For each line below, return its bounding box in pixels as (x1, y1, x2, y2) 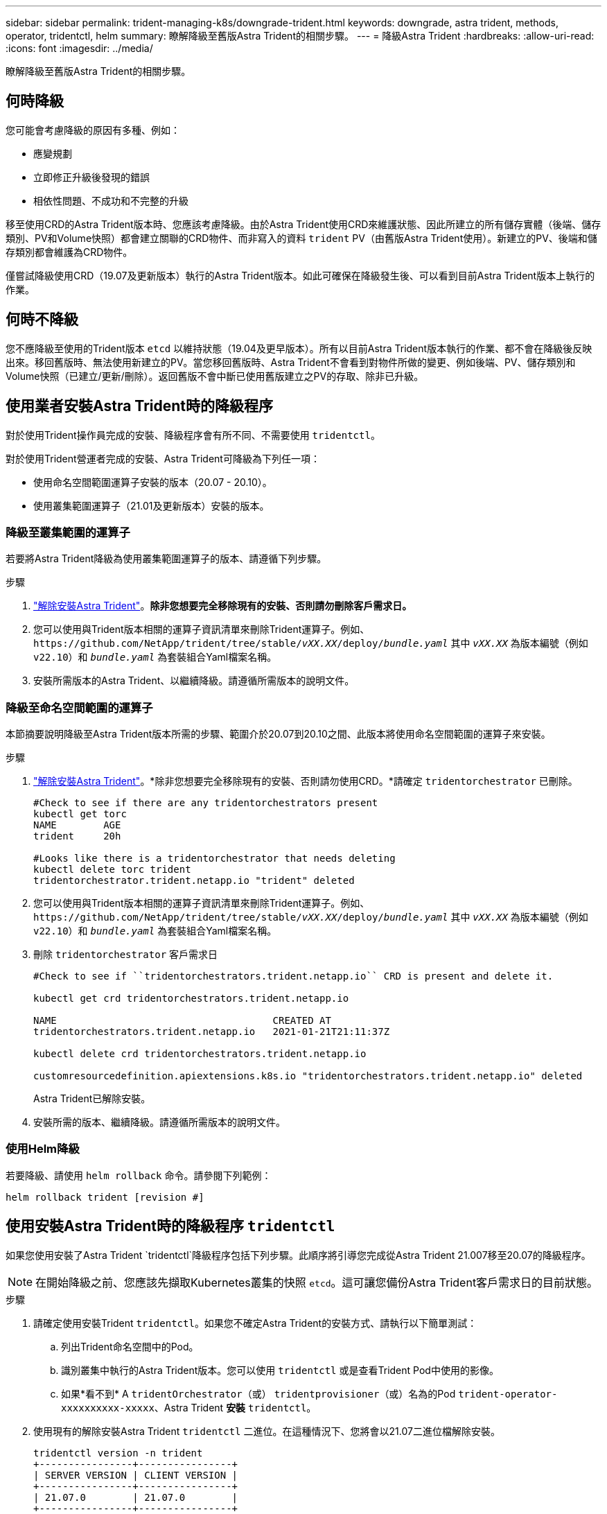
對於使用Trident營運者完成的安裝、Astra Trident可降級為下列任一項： (6, 452, 320, 464)
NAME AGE (33, 819, 121, 831)
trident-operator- (458, 1388, 558, 1400)
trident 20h (33, 830, 121, 842)
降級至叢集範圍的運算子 (6, 525, 130, 539)
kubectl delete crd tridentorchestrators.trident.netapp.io (33, 1048, 367, 1060)
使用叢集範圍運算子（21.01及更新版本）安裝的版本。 (33, 499, 270, 512)
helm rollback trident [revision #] (6, 1191, 204, 1203)
